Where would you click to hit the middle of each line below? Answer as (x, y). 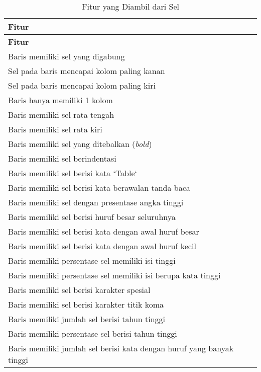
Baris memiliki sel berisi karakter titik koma (86, 304)
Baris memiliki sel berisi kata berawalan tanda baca (99, 188)
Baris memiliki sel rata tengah (61, 115)
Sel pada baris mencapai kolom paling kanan (87, 71)
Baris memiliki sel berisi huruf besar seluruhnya (92, 217)
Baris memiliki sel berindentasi (62, 158)
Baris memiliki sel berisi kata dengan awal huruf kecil (102, 246)
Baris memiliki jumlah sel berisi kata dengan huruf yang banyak (121, 348)
